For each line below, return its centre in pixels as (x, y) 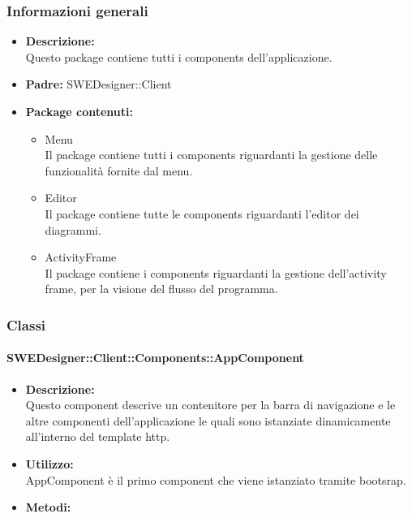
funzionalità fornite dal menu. (119, 170)
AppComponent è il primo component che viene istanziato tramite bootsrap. (216, 479)
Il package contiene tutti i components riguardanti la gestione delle (211, 155)
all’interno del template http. (98, 436)
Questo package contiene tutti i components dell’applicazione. (179, 56)
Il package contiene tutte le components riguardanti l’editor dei (202, 213)
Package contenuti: (79, 111)
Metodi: (48, 507)
